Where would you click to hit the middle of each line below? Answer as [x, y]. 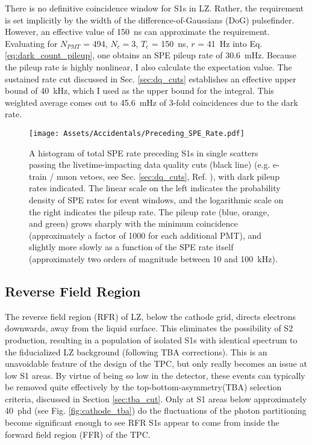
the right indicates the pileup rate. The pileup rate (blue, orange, [149, 211]
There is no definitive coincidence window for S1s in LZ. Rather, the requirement [154, 8]
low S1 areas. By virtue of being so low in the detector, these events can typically [155, 375]
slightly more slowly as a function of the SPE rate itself [131, 247]
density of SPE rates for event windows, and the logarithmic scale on [156, 199]
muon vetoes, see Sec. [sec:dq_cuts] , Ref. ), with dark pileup [168, 176]
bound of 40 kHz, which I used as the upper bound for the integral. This [139, 91]
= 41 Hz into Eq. [230, 43]
